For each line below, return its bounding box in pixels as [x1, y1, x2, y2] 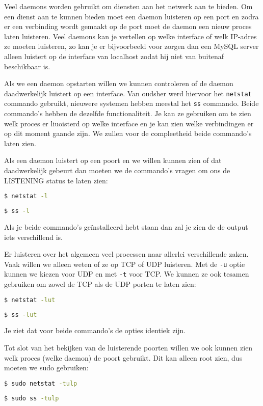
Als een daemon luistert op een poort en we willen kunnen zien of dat [4, 155, 222, 166]
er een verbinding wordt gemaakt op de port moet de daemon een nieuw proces [4, 21, 252, 32]
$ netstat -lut [4, 296, 56, 304]
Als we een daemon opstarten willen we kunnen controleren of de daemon [4, 78, 233, 89]
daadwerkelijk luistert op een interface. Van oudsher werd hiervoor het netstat [4, 88, 252, 98]
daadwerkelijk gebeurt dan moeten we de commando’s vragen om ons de [4, 165, 230, 176]
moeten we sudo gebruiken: [4, 362, 89, 373]
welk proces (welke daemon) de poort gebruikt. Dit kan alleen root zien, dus [4, 352, 243, 363]
